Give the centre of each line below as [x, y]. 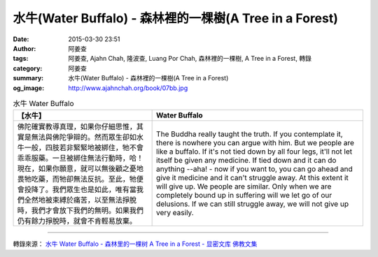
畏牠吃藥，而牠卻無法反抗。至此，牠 [77, 179]
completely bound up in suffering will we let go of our [244, 196]
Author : [24, 48]
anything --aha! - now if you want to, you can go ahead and [254, 169]
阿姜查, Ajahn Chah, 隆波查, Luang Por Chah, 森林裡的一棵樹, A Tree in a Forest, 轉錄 [190, 59]
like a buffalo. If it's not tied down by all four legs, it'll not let [254, 152]
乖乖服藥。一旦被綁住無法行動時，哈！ [80, 159]
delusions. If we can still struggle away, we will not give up [253, 204]
